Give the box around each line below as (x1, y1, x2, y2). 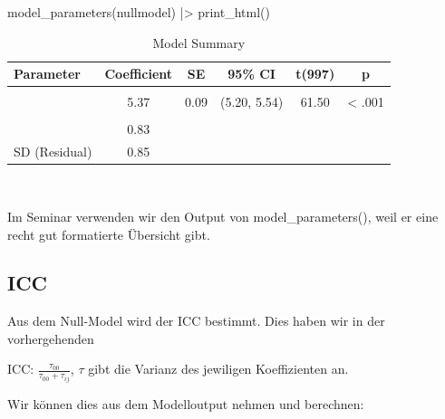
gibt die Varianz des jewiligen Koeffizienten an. (88, 359, 349, 378)
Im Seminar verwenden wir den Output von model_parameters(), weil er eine (7, 206, 439, 225)
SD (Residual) (14, 142, 92, 161)
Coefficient (104, 64, 173, 83)
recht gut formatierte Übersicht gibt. (7, 224, 210, 243)
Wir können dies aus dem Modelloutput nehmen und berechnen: (7, 394, 364, 413)
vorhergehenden (7, 329, 94, 348)
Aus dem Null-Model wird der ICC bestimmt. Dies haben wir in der (7, 311, 385, 330)
